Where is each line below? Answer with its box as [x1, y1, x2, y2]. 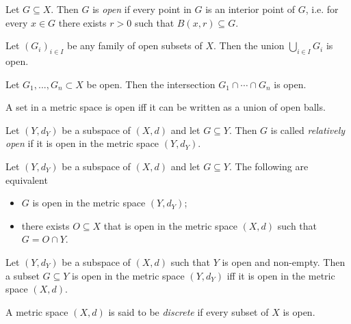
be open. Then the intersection [86, 77, 216, 91]
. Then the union [213, 38, 285, 53]
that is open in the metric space [103, 218, 237, 232]
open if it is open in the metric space [5, 136, 159, 150]
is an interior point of [205, 2, 296, 16]
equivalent [5, 172, 48, 187]
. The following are [229, 159, 309, 173]
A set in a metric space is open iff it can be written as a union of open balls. [5, 100, 326, 114]
